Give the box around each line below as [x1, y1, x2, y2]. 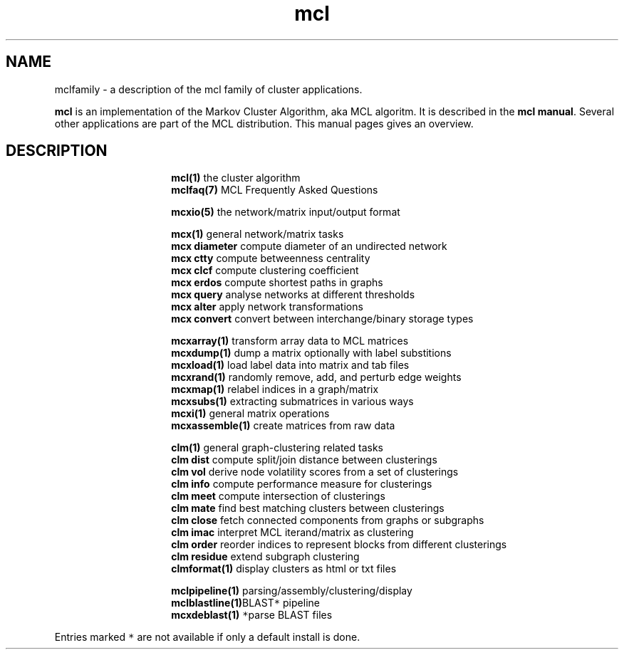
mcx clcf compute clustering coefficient [171, 264, 359, 277]
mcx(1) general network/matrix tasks [171, 228, 344, 241]
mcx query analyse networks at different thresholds [171, 288, 415, 301]
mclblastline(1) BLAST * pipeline [171, 597, 320, 609]
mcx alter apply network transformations [171, 300, 363, 313]
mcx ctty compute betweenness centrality [171, 252, 370, 265]
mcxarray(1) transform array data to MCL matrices [171, 335, 409, 347]
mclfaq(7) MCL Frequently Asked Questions [171, 184, 378, 197]
